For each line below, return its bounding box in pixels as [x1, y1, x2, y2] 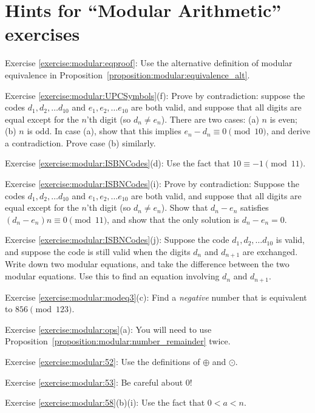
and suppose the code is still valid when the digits [5, 245, 191, 258]
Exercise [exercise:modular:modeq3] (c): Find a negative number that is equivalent [5, 290, 307, 303]
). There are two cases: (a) [161, 112, 259, 125]
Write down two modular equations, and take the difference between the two [5, 258, 290, 270]
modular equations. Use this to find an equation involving [5, 270, 220, 282]
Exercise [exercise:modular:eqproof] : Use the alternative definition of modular [5, 56, 293, 69]
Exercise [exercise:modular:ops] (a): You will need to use [5, 323, 212, 335]
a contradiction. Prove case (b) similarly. [5, 136, 156, 149]
